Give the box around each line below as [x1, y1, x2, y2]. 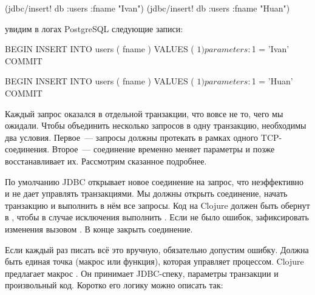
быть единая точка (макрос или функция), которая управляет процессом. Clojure [5, 255, 304, 268]
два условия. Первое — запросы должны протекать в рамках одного [5, 131, 259, 143]
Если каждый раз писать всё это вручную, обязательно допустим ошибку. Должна [5, 243, 309, 256]
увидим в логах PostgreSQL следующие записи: [5, 22, 183, 35]
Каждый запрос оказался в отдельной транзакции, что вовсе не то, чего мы [5, 107, 283, 120]
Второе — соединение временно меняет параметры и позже [52, 143, 275, 155]
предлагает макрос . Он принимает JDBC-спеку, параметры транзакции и [5, 266, 279, 279]
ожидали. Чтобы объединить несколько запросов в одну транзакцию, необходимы [5, 119, 307, 132]
